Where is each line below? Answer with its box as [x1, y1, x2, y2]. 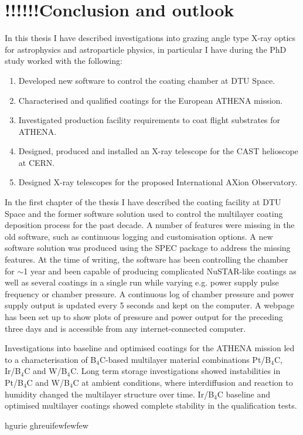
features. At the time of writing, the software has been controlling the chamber [5, 253, 288, 266]
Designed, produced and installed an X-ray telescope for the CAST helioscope [18, 145, 298, 157]
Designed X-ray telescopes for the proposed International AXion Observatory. [18, 176, 298, 188]
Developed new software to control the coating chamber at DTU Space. [18, 74, 275, 86]
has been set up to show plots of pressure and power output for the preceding [5, 311, 283, 322]
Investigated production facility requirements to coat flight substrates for [18, 114, 281, 126]
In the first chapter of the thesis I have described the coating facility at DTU [5, 196, 281, 208]
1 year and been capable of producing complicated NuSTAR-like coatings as [23, 264, 297, 277]
